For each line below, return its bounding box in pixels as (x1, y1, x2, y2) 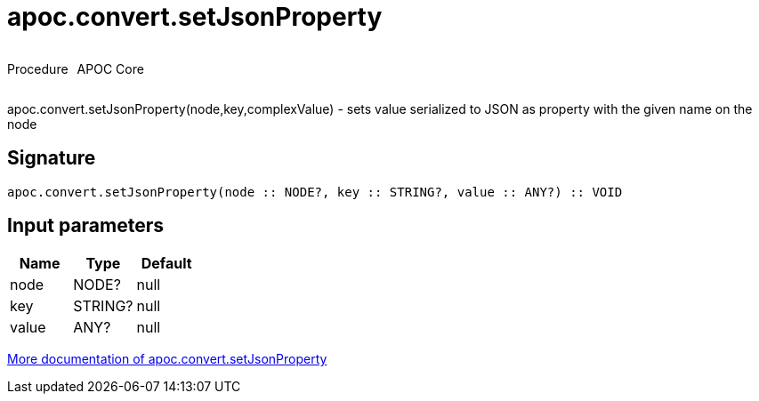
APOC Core (77, 60, 144, 76)
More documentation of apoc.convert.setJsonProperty (7, 351, 327, 367)
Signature (7, 147, 96, 170)
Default (141, 254, 192, 273)
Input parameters (7, 214, 165, 237)
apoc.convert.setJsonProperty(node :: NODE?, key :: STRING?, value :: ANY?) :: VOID (7, 184, 623, 199)
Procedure (7, 60, 69, 76)
